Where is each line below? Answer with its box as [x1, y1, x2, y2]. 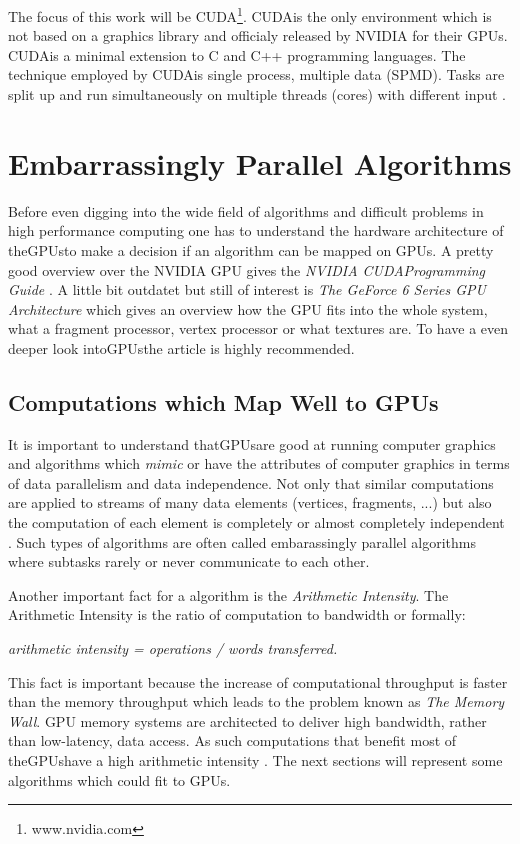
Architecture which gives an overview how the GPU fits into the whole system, [8, 298, 488, 319]
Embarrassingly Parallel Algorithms [8, 142, 512, 183]
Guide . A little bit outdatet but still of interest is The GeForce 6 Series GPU [8, 279, 487, 300]
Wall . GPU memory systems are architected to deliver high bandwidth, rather [8, 710, 487, 731]
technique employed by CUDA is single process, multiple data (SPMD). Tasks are [8, 64, 505, 85]
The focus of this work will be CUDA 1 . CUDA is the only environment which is [8, 3, 492, 26]
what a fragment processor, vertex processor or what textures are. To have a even [8, 318, 509, 339]
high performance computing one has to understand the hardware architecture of [8, 220, 504, 241]
